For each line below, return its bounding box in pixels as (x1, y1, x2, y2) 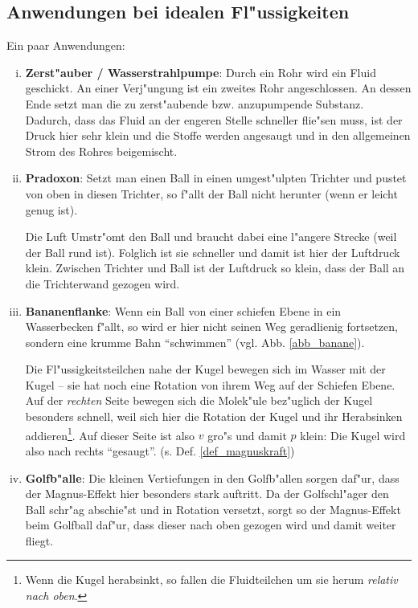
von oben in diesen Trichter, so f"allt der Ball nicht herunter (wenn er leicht (25, 185, 398, 202)
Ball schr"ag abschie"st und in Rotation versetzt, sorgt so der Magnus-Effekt (25, 500, 401, 517)
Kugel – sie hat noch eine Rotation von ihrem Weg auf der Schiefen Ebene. (25, 376, 395, 393)
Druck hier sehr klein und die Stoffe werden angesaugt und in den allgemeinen (25, 127, 411, 144)
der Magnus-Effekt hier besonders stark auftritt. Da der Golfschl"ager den (25, 485, 389, 502)
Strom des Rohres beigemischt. (25, 142, 178, 159)
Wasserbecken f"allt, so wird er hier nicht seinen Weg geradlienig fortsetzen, (25, 318, 398, 335)
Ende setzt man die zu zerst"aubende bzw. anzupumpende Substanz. (25, 95, 364, 112)
